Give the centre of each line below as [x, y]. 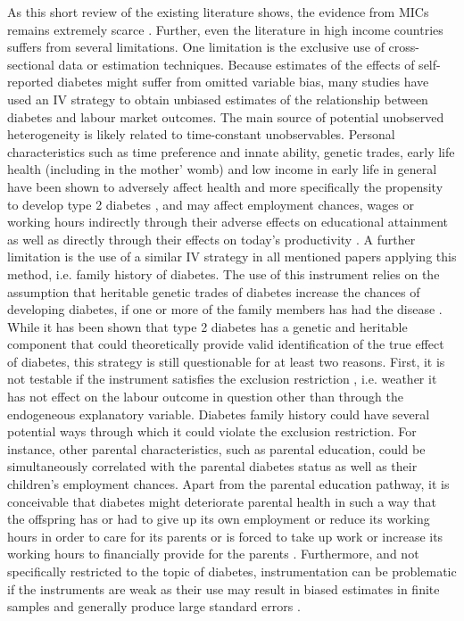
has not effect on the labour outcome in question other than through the [206, 397]
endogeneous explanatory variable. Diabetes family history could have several [219, 414]
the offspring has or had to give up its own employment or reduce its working [219, 519]
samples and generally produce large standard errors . [154, 606]
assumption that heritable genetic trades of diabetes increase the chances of [214, 291]
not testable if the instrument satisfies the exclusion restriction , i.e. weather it [222, 379]
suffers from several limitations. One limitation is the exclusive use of [196, 47]
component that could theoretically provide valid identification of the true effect [226, 344]
